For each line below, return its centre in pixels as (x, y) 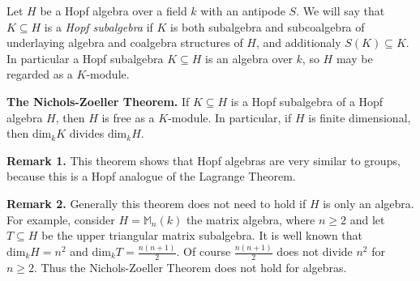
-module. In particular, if (230, 117)
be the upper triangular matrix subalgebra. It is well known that (202, 235)
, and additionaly (298, 43)
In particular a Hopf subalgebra (85, 58)
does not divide (315, 251)
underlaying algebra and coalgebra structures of (125, 43)
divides (87, 133)
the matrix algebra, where (251, 219)
